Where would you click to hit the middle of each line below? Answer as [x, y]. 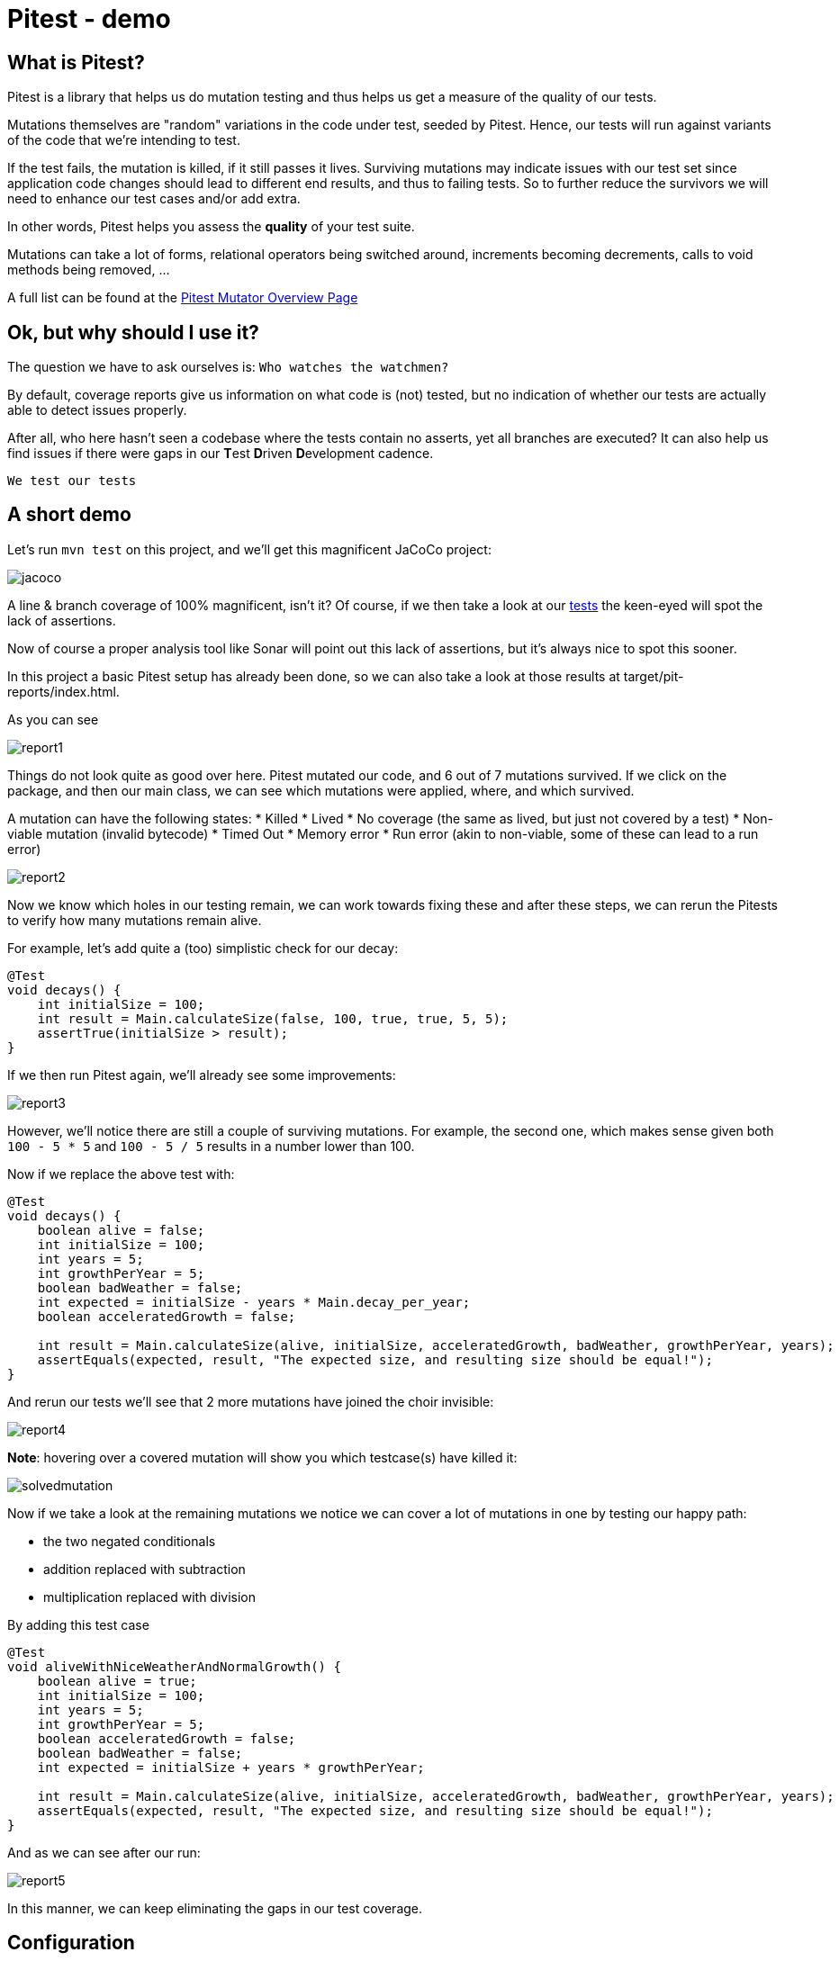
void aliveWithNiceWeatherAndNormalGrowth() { [174, 1666]
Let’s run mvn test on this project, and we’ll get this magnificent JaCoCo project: [249, 549]
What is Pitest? [76, 62]
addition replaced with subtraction [144, 1569]
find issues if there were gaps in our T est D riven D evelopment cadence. [221, 454]
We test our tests [72, 481]
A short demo [69, 515]
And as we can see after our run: [104, 1852]
